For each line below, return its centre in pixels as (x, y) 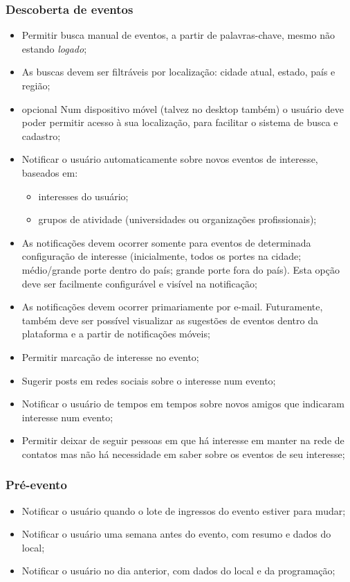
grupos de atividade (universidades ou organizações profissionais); (177, 219)
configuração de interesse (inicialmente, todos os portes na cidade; (162, 256)
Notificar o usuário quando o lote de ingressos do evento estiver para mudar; (184, 510)
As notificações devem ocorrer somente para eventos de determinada (166, 242)
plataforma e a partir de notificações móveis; (116, 334)
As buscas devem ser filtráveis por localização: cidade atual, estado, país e (178, 72)
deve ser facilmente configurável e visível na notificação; (139, 283)
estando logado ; (54, 48)
